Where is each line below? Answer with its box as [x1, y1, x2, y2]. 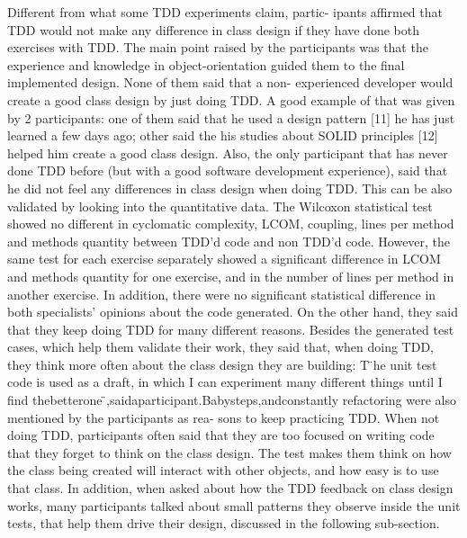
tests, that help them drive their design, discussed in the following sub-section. [7, 514, 440, 533]
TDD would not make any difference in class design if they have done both [7, 20, 419, 39]
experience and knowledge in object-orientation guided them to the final [7, 55, 405, 74]
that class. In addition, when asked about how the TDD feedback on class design [7, 479, 454, 498]
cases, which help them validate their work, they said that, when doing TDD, [7, 337, 434, 356]
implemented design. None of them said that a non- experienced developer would [7, 73, 454, 92]
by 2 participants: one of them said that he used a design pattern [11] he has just [7, 108, 455, 127]
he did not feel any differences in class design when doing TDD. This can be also [7, 178, 453, 197]
